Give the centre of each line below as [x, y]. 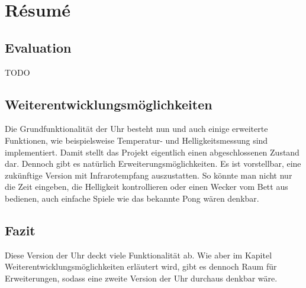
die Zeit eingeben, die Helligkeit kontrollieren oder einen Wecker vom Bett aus [146, 187]
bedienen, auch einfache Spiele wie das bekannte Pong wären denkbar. [132, 198]
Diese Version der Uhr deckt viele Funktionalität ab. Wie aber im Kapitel [138, 255]
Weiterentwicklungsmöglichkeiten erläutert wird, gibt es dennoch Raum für [141, 266]
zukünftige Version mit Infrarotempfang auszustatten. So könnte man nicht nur [149, 175]
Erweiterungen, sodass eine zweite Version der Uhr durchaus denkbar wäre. [141, 278]
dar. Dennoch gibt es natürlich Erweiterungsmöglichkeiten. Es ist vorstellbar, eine [153, 164]
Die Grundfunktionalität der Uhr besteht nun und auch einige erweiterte [136, 129]
